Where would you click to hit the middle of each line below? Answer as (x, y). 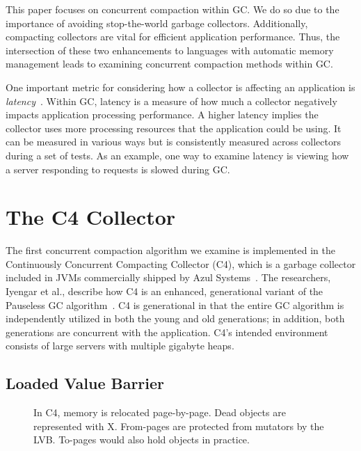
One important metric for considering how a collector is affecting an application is (180, 87)
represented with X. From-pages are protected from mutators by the (179, 426)
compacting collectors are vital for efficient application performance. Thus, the (173, 37)
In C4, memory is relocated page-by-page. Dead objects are (160, 412)
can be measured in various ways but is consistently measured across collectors (173, 142)
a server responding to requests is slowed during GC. (118, 169)
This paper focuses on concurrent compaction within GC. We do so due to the (173, 9)
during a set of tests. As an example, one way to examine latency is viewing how (177, 155)
